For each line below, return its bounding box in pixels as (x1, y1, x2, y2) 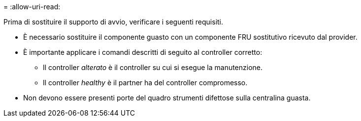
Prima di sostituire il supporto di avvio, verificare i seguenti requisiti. (3, 18, 224, 26)
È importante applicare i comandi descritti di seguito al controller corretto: (23, 48, 263, 56)
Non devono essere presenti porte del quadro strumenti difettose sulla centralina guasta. (23, 94, 311, 102)
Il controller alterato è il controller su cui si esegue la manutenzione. (43, 63, 263, 72)
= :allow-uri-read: (3, 2, 61, 11)
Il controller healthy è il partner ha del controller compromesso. (43, 78, 248, 87)
